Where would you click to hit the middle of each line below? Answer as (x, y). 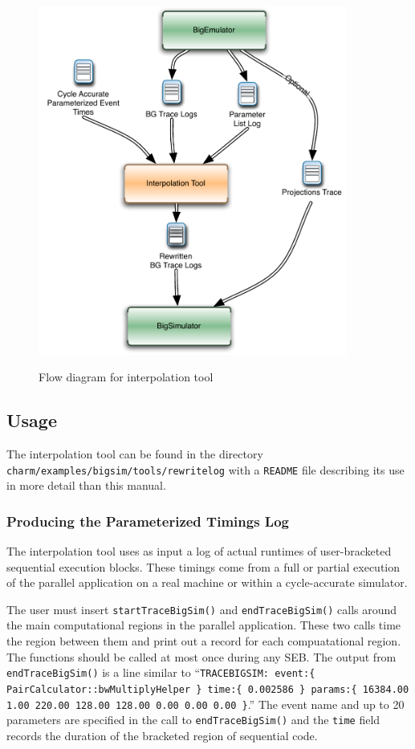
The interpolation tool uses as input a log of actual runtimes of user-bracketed (199, 550)
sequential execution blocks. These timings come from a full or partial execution (203, 566)
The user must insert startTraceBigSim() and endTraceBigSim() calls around (202, 609)
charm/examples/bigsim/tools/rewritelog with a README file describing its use (205, 469)
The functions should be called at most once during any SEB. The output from (201, 656)
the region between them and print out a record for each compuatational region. (204, 641)
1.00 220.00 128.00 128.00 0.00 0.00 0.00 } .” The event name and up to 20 (205, 704)
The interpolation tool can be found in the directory (135, 453)
